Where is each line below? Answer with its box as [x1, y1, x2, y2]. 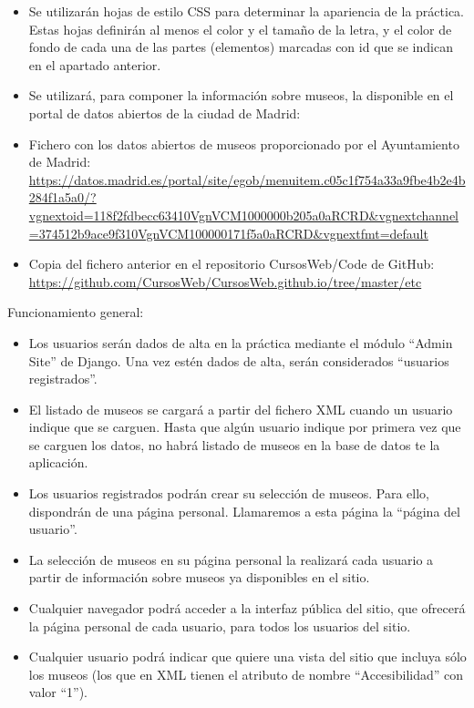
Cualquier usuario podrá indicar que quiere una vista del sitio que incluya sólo [28, 647, 467, 666]
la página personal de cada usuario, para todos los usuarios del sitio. [28, 616, 411, 635]
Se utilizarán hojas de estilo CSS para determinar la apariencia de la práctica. [28, 2, 464, 20]
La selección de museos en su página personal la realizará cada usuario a [28, 549, 434, 569]
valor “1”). [28, 682, 88, 702]
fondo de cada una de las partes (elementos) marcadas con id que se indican [28, 37, 453, 56]
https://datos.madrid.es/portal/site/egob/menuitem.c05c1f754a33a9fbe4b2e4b [28, 169, 466, 189]
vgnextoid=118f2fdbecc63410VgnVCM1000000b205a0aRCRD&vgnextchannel [28, 205, 459, 224]
